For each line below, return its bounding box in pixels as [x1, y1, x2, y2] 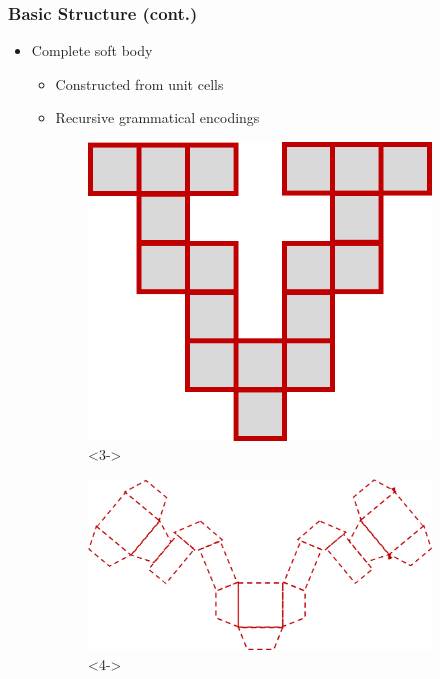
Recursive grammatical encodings [55, 107, 260, 128]
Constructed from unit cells [55, 73, 224, 94]
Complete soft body [31, 40, 153, 61]
